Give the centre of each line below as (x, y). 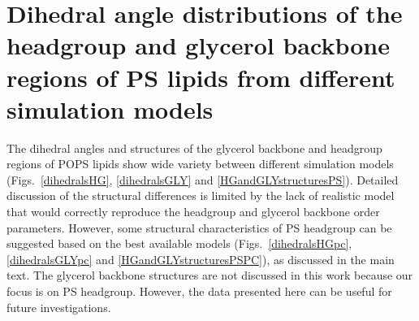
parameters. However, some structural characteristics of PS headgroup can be (199, 227)
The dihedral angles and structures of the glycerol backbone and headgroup (194, 147)
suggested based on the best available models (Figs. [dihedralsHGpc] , (179, 243)
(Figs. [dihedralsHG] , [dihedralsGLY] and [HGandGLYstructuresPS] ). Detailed (203, 179)
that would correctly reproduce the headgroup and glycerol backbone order (193, 212)
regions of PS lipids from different (201, 77)
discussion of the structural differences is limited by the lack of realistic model (201, 195)
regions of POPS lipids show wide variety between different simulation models (200, 164)
